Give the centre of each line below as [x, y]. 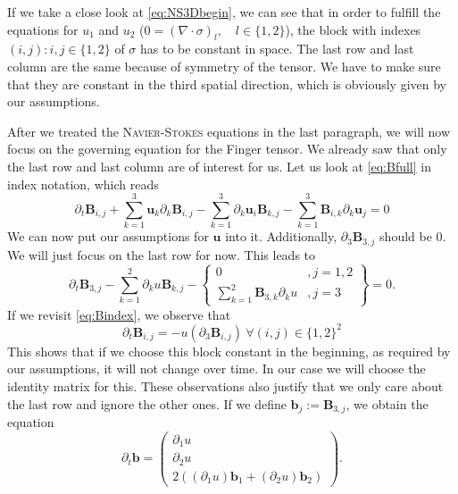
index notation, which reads [83, 184]
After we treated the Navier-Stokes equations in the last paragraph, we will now [229, 131]
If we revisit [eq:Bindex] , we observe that [119, 314]
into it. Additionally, [281, 236]
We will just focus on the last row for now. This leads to [162, 254]
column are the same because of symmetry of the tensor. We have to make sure [224, 66]
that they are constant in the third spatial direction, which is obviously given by [227, 84]
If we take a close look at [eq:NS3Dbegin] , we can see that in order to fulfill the [224, 12]
